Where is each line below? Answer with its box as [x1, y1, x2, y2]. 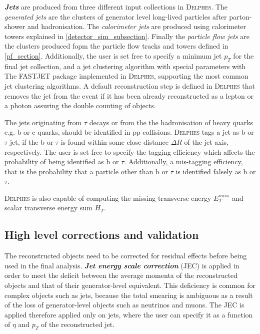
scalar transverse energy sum [4, 202, 92, 213]
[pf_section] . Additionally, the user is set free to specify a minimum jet [4, 50, 222, 61]
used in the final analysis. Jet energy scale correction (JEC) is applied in [4, 260, 239, 270]
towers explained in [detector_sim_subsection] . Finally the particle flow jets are [4, 31, 249, 41]
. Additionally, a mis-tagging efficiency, [124, 156, 243, 167]
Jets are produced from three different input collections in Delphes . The [4, 2, 228, 12]
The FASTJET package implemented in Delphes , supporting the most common [4, 71, 248, 81]
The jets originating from [4, 117, 82, 127]
